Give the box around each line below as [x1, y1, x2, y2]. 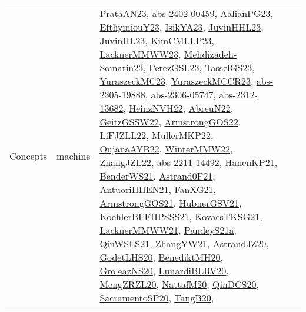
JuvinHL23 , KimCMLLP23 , [99, 34, 214, 47]
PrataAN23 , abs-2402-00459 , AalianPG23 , [99, 6, 273, 20]
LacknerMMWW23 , [99, 47, 181, 61]
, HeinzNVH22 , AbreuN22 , [123, 101, 234, 115]
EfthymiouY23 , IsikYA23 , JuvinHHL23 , [99, 20, 264, 34]
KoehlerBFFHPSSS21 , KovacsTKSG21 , [99, 210, 262, 223]
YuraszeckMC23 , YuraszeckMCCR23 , [99, 74, 254, 88]
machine [56, 148, 91, 162]
